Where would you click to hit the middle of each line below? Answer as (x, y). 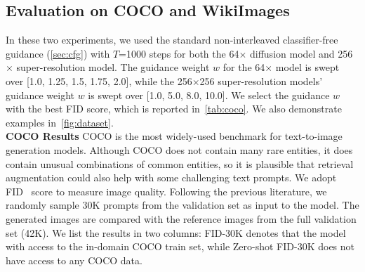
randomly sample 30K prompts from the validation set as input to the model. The (182, 205)
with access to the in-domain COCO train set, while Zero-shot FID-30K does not (180, 246)
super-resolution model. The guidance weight (113, 67)
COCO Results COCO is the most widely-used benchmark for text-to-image (174, 136)
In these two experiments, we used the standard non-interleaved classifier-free (172, 40)
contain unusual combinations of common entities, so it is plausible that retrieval (180, 163)
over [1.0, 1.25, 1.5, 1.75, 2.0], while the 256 (99, 80)
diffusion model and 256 (301, 53)
